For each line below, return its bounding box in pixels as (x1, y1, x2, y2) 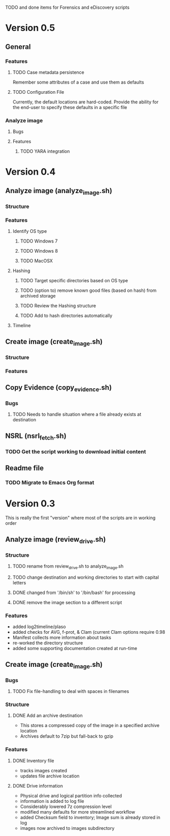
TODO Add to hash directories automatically (20, 313, 113, 319)
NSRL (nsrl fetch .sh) (5, 432, 67, 442)
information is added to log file (20, 798, 85, 804)
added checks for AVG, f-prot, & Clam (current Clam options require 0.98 (12, 629, 165, 635)
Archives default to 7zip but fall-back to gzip (20, 733, 113, 739)
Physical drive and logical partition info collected (20, 792, 122, 799)
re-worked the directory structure (12, 640, 83, 646)
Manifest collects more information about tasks (12, 634, 112, 641)
